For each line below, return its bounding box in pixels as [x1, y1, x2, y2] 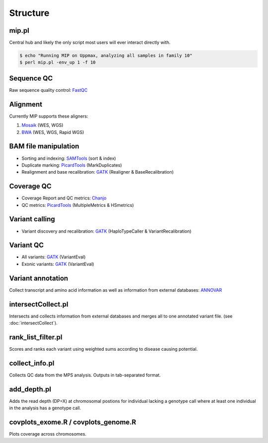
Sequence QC [9, 74, 53, 82]
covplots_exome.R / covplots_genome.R [9, 418, 136, 426]
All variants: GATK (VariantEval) [21, 254, 86, 260]
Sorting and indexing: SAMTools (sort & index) [21, 155, 116, 161]
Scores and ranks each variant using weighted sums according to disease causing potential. [9, 346, 198, 352]
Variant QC [9, 241, 44, 250]
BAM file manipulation [9, 142, 79, 151]
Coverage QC [9, 182, 52, 190]
